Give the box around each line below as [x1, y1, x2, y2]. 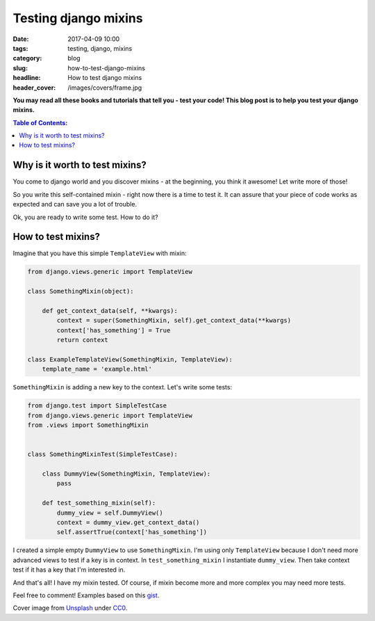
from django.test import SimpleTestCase [27, 402, 167, 410]
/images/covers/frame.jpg [67, 83, 142, 92]
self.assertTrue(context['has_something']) [56, 529, 208, 536]
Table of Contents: [12, 118, 68, 127]
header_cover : [12, 83, 56, 92]
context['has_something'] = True [56, 326, 171, 334]
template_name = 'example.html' [42, 365, 153, 373]
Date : [12, 35, 29, 43]
